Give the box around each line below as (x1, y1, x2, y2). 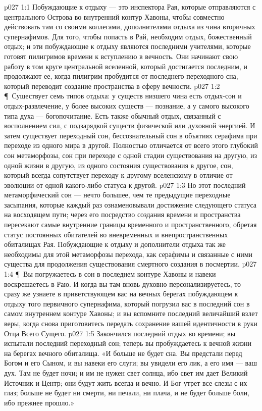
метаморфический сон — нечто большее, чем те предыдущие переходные (4, 189, 231, 200)
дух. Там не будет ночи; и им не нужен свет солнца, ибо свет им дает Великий (4, 367, 248, 378)
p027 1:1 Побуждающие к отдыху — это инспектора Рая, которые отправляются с (4, 2, 256, 12)
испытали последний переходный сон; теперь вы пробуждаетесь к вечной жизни (4, 338, 251, 348)
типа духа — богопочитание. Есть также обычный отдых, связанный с (4, 110, 221, 121)
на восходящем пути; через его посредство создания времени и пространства (4, 209, 241, 220)
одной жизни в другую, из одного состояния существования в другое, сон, (4, 160, 233, 170)
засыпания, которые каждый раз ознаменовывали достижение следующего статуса (4, 199, 257, 210)
